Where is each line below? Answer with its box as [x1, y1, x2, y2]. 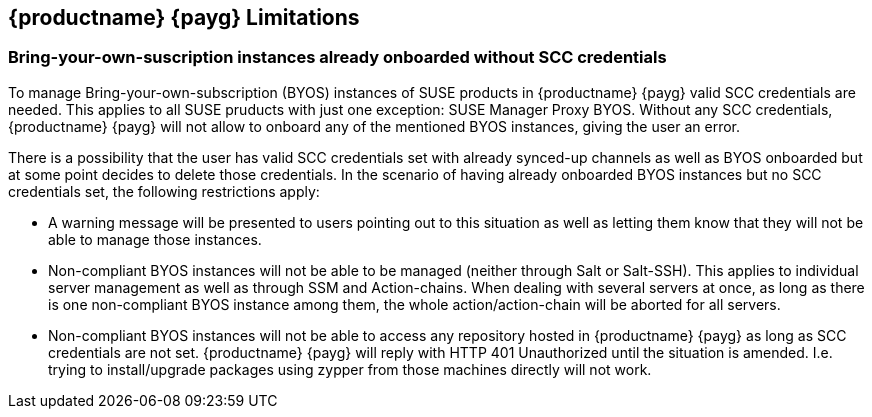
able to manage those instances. [48, 230, 262, 248]
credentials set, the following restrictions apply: [8, 182, 320, 200]
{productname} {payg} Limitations [8, 5, 360, 30]
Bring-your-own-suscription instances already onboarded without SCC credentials [8, 47, 667, 68]
